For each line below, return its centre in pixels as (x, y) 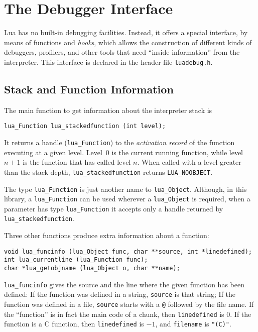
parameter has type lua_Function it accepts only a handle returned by (114, 208)
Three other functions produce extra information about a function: (107, 235)
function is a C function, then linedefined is (74, 324)
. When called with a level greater (189, 162)
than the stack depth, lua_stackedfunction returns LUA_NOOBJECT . (108, 172)
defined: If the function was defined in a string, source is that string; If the (120, 294)
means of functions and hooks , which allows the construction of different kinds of (128, 42)
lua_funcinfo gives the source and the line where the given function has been (124, 284)
